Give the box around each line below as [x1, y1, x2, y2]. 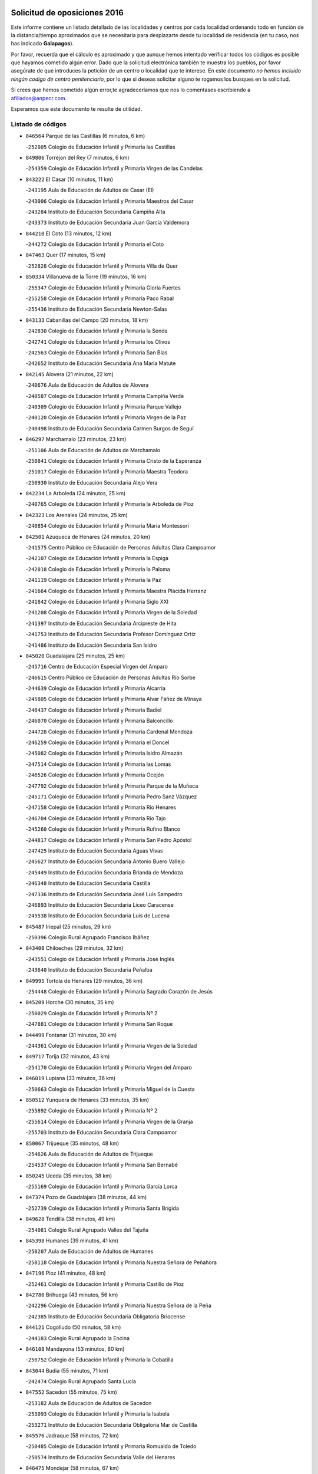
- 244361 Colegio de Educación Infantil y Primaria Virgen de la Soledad [25, 1042, 197, 1049]
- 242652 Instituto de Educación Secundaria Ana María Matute [25, 360, 176, 367]
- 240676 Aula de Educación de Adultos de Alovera [25, 381, 149, 389]
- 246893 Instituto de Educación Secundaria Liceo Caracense [25, 901, 174, 908]
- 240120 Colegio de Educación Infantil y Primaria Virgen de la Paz [25, 414, 187, 421]
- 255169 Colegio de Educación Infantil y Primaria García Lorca [25, 1183, 178, 1190]
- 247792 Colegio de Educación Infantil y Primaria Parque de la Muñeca [25, 782, 198, 789]
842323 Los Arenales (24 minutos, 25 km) [25, 511, 128, 518]
